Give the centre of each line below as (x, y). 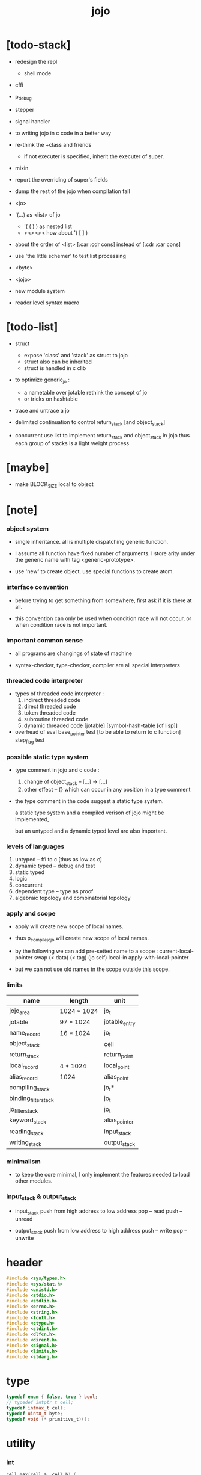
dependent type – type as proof (54, 891)
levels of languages (35, 846)
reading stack (26, 1132)
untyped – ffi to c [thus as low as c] (58, 860)
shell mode (37, 73)
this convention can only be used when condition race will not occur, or (103, 618)
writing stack (25, 1143)
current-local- (176, 951)
